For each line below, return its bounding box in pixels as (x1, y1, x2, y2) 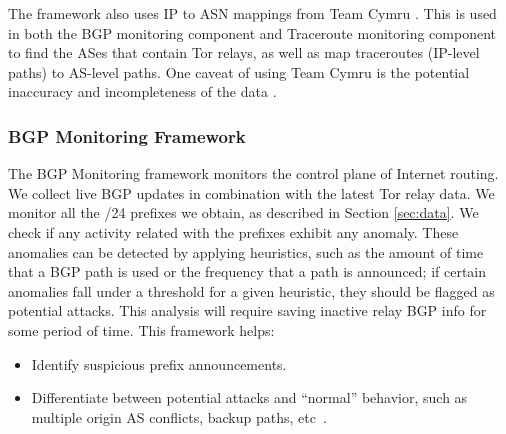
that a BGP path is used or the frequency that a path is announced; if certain (8, 261, 487, 282)
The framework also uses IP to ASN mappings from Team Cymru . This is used (8, 3, 497, 23)
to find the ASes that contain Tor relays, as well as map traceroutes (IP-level (8, 42, 480, 63)
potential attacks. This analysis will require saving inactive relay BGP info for (8, 300, 487, 321)
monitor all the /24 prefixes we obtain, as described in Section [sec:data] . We (8, 202, 479, 223)
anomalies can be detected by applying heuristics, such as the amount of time (8, 241, 484, 262)
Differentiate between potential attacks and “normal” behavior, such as (31, 387, 468, 408)
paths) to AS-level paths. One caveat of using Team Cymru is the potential (8, 61, 470, 82)
